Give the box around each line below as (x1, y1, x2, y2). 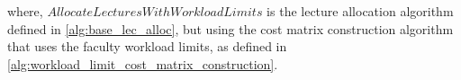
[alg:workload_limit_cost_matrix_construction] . (7, 54, 278, 73)
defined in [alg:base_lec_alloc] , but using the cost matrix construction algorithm (7, 19, 454, 38)
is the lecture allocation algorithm (267, 2, 454, 20)
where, (7, 2, 43, 20)
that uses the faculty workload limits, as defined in (7, 37, 287, 56)
